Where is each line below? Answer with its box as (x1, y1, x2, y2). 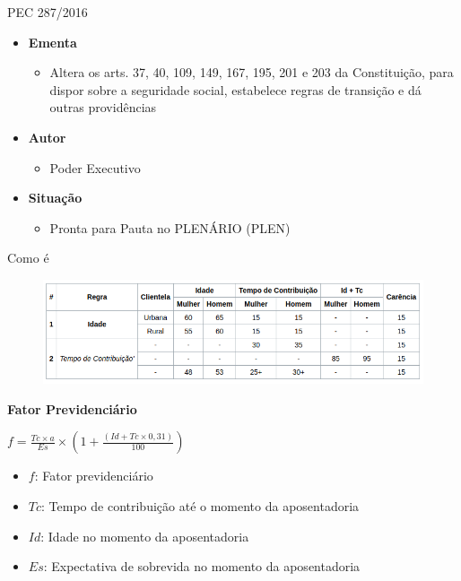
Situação (28, 188, 83, 207)
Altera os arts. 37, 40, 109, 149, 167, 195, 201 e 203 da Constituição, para (49, 63, 454, 82)
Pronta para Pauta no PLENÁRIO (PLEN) (49, 218, 291, 237)
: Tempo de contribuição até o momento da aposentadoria (41, 497, 360, 516)
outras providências (49, 98, 157, 117)
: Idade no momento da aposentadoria (40, 526, 249, 545)
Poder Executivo (49, 158, 141, 177)
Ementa (28, 32, 77, 51)
